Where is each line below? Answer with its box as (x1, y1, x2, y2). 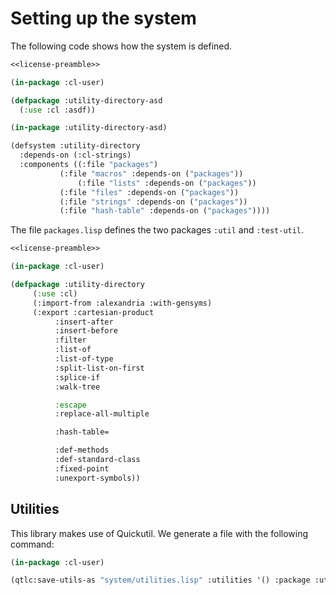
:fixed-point (54, 463, 110, 474)
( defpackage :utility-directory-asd (10, 95, 163, 106)
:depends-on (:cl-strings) (19, 150, 132, 161)
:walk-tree (54, 382, 101, 392)
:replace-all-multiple (54, 409, 150, 419)
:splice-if (54, 372, 101, 382)
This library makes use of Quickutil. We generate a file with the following (10, 527, 309, 539)
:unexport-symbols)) (54, 473, 141, 483)
